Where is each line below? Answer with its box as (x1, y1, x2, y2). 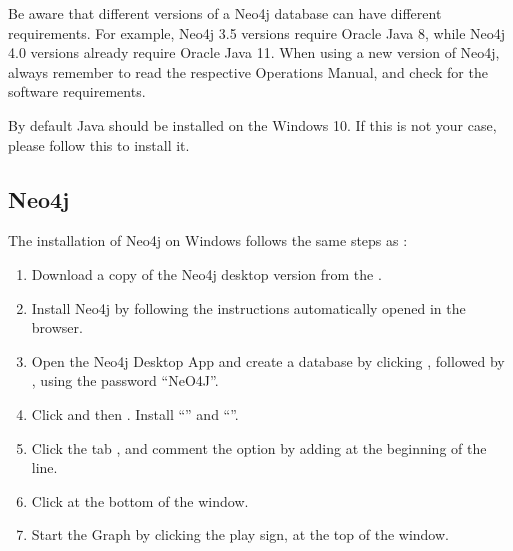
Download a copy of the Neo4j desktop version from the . (31, 263, 382, 284)
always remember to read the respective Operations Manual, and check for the (8, 61, 488, 82)
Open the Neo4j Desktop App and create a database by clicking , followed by (31, 350, 505, 371)
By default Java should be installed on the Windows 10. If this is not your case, (8, 114, 497, 135)
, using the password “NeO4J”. (31, 370, 219, 391)
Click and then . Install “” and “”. (31, 403, 239, 424)
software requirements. (8, 81, 146, 102)
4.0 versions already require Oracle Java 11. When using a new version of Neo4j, (8, 42, 500, 63)
